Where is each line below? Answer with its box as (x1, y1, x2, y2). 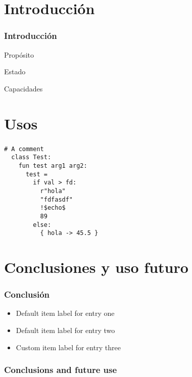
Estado (4, 66, 26, 77)
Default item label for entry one (16, 308, 115, 318)
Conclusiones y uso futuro (4, 257, 188, 277)
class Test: (11, 154, 52, 161)
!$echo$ (40, 204, 66, 212)
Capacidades (4, 83, 43, 93)
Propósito (4, 49, 34, 60)
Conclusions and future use (4, 363, 117, 376)
